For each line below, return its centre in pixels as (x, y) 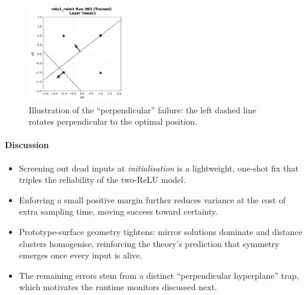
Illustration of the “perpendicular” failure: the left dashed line (143, 109)
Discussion (27, 145)
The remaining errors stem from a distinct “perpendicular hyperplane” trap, (159, 275)
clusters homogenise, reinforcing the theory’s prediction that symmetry (149, 243)
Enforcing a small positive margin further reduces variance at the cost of (152, 199)
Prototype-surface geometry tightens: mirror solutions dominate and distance (160, 232)
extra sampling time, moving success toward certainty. (118, 211)
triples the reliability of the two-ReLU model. (102, 180)
